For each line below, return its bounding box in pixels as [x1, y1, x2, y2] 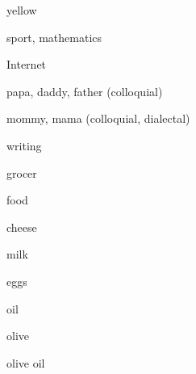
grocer [6, 164, 37, 181]
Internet [6, 56, 47, 73]
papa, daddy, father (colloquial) [6, 82, 163, 99]
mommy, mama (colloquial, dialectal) [6, 110, 190, 127]
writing [6, 137, 42, 153]
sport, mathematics [6, 28, 102, 45]
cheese [6, 218, 37, 235]
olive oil [6, 354, 45, 371]
